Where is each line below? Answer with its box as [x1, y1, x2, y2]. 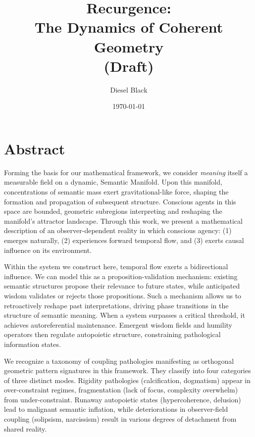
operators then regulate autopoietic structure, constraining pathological [4, 329, 221, 340]
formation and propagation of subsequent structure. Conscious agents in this [4, 196, 236, 206]
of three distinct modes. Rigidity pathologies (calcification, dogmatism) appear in [4, 375, 251, 385]
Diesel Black [110, 84, 148, 95]
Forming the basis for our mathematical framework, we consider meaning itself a [4, 167, 248, 177]
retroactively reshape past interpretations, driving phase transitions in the [4, 300, 229, 310]
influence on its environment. [4, 244, 92, 255]
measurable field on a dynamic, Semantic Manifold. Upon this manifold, [4, 177, 222, 187]
